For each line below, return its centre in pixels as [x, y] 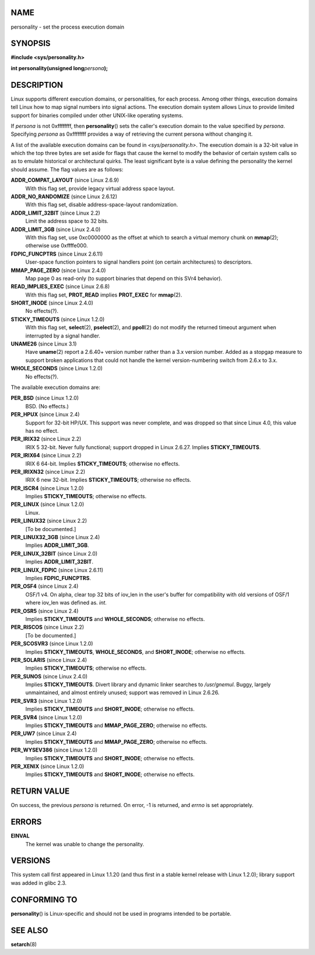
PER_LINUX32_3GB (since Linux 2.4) [55, 537]
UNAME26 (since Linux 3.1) [44, 344]
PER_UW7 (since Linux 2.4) [44, 733]
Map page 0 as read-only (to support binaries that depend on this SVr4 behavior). [124, 278]
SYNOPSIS [31, 44]
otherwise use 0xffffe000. [57, 246]
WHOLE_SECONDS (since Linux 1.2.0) [57, 368]
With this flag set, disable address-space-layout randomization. [101, 205]
